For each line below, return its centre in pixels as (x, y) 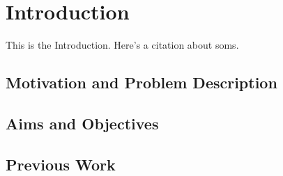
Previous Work (61, 164)
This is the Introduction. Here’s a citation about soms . (122, 45)
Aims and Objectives (82, 123)
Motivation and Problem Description (141, 82)
